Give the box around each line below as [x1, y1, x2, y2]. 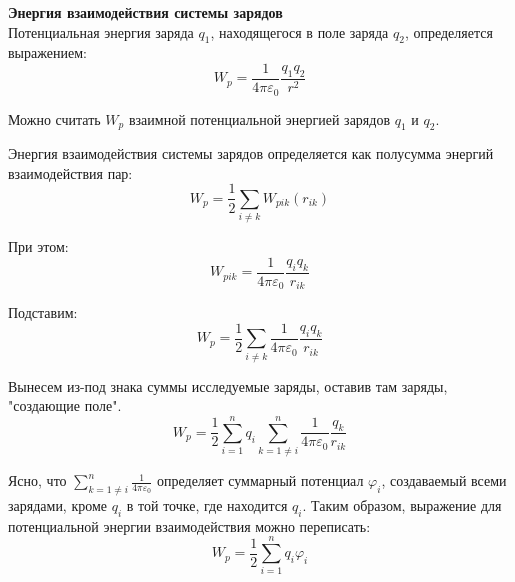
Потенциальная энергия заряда [8, 21, 194, 42]
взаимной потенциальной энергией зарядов [128, 108, 391, 129]
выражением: [8, 42, 87, 63]
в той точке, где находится [126, 494, 288, 515]
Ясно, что [8, 470, 67, 491]
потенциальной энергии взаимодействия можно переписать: [8, 515, 371, 536]
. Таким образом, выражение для [302, 494, 502, 515]
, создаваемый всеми [381, 470, 507, 491]
